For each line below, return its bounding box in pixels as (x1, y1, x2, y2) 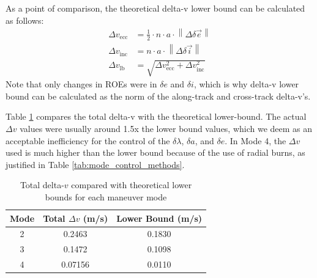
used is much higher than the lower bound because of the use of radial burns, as (6, 146, 305, 159)
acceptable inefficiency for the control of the (6, 134, 170, 147)
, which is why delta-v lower (193, 78, 299, 90)
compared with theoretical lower (71, 178, 192, 191)
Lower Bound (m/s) (116, 211, 203, 224)
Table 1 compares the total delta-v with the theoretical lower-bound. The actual (6, 110, 307, 123)
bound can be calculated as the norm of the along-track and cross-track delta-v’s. (6, 89, 311, 102)
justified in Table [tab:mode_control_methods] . (6, 158, 185, 170)
